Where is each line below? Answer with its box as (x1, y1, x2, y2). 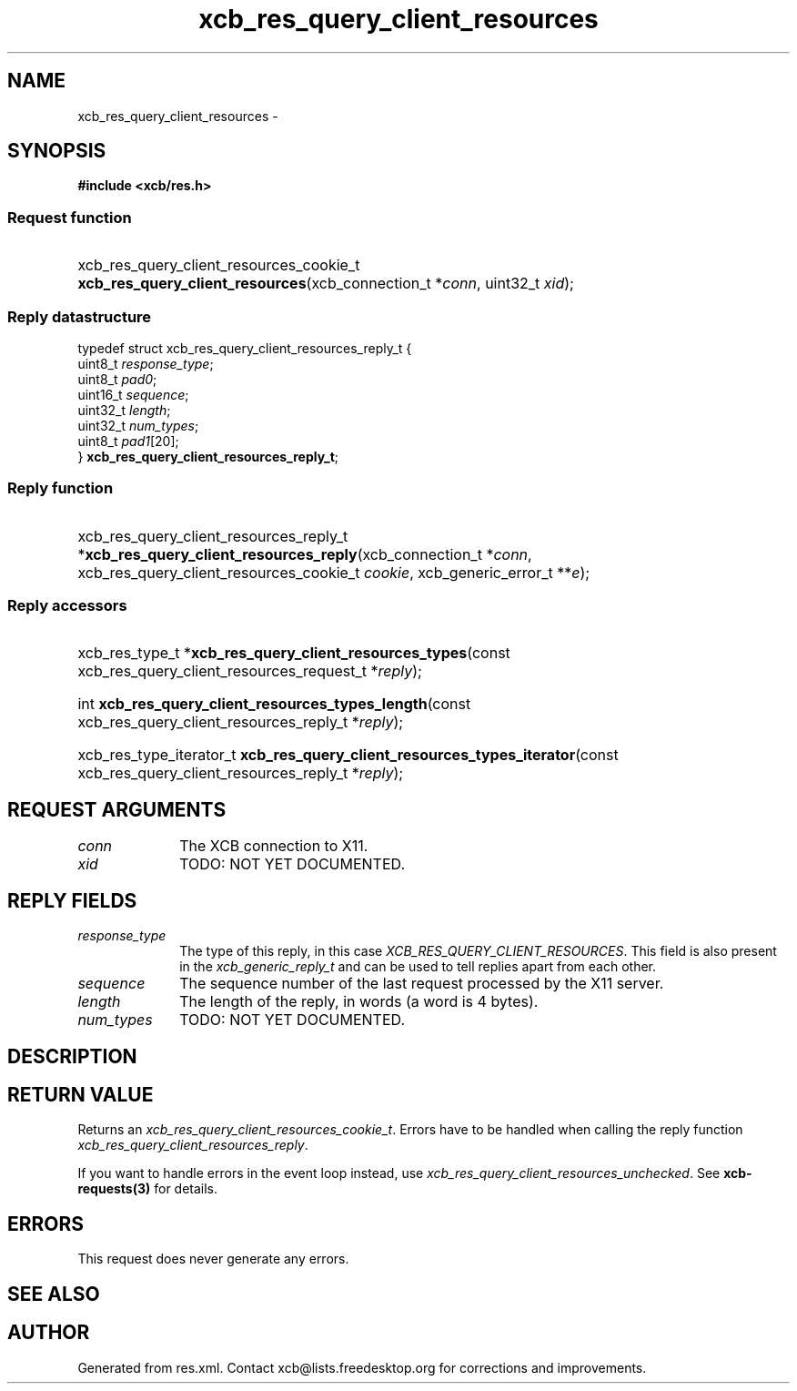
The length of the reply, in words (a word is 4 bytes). (179, 992, 539, 1011)
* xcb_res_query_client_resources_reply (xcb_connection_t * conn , (77, 544, 532, 564)
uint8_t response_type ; (77, 355, 214, 371)
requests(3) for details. (77, 1181, 218, 1197)
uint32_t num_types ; (77, 417, 199, 433)
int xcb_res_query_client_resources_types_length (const (77, 695, 471, 714)
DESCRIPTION (7, 1044, 137, 1068)
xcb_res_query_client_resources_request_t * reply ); (77, 662, 422, 681)
